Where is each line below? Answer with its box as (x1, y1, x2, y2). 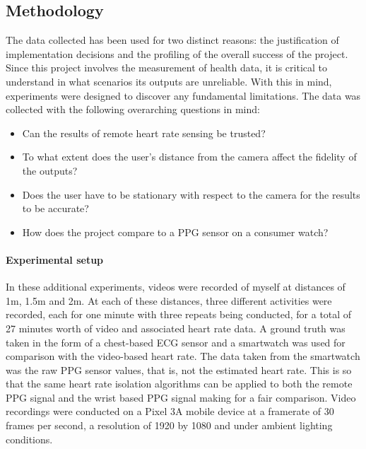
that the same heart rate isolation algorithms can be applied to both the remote (6, 376, 353, 391)
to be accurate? (22, 201, 89, 216)
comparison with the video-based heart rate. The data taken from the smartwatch (6, 349, 360, 363)
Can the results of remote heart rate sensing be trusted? (22, 125, 266, 140)
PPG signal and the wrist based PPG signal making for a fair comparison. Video (6, 390, 356, 404)
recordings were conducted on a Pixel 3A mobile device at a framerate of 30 (6, 404, 334, 419)
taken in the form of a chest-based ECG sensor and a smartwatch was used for (6, 334, 346, 349)
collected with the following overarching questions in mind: (6, 102, 260, 117)
